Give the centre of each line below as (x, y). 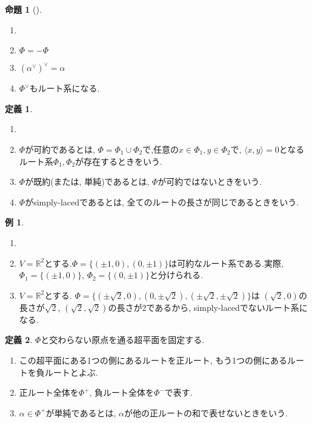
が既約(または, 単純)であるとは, (87, 182)
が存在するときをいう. (119, 161)
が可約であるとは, (60, 149)
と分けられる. (176, 275)
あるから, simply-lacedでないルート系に (231, 307)
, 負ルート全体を (122, 392)
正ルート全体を (49, 392)
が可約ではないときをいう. (210, 182)
